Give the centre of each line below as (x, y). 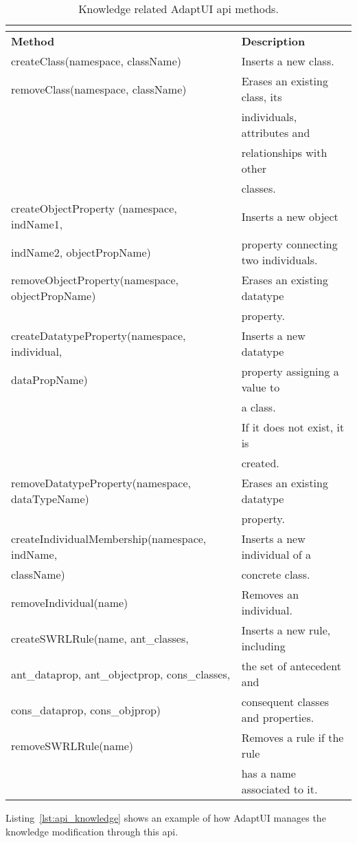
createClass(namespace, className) (96, 61)
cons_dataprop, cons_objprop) (86, 709)
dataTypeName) (50, 499)
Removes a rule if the (292, 737)
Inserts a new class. (288, 61)
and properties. (278, 717)
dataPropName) (49, 379)
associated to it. (279, 789)
